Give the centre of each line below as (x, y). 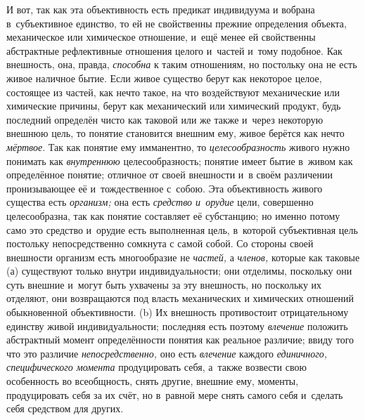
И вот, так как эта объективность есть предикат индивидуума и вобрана (161, 9)
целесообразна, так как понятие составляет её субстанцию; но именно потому (173, 215)
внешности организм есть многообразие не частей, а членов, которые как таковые (183, 257)
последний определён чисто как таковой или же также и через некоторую (165, 119)
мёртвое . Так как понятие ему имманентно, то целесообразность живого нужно (178, 146)
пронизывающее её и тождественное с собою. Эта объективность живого (165, 188)
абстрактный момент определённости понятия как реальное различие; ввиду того (180, 340)
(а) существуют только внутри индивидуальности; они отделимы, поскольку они (179, 271)
